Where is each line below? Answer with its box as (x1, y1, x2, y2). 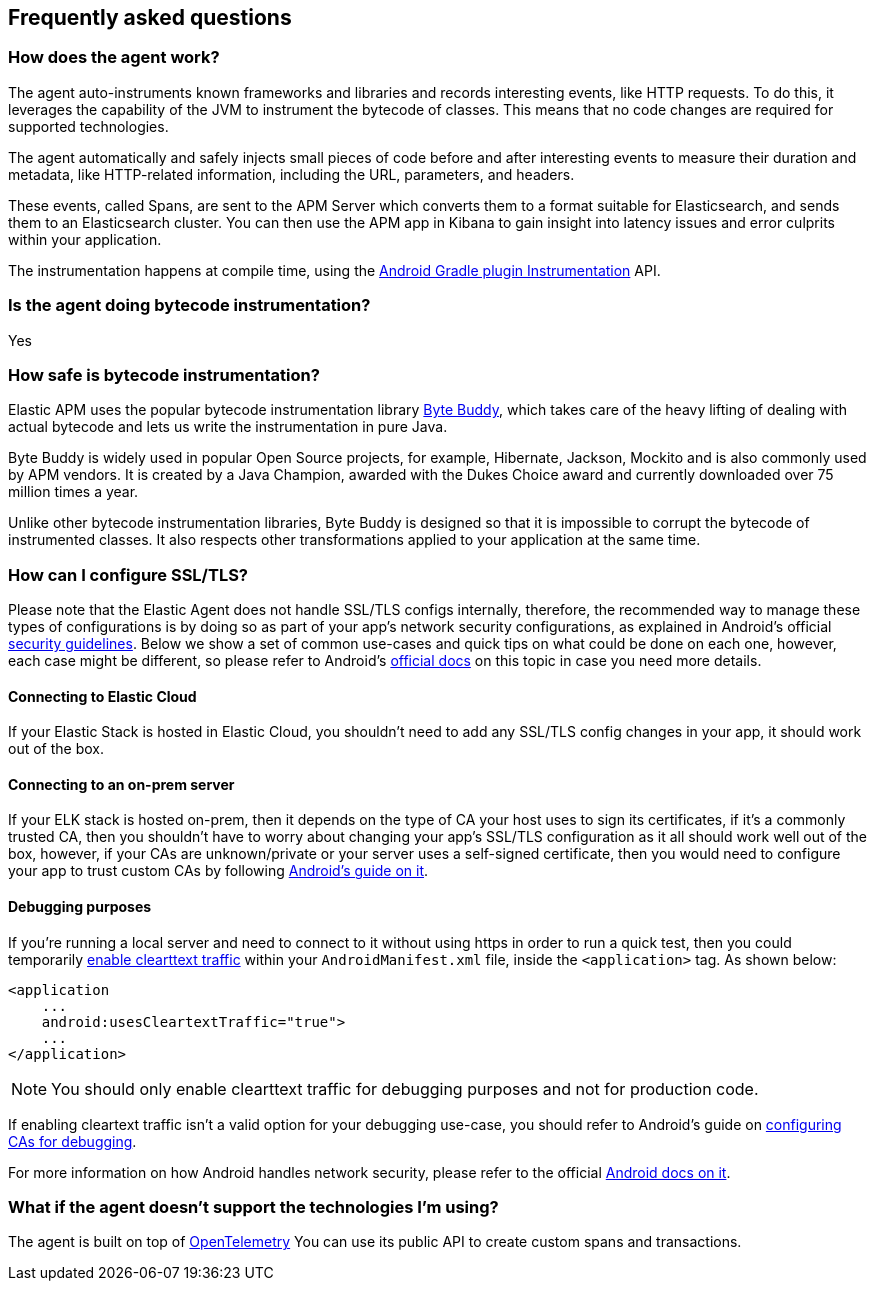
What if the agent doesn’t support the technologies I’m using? (8, 1197, 499, 1218)
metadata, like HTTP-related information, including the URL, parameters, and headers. (8, 165, 575, 183)
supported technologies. (8, 117, 169, 135)
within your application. (8, 230, 162, 248)
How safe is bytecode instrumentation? (8, 364, 320, 385)
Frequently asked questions (8, 5, 292, 30)
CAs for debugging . (8, 1132, 137, 1150)
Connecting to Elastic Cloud (8, 687, 197, 705)
